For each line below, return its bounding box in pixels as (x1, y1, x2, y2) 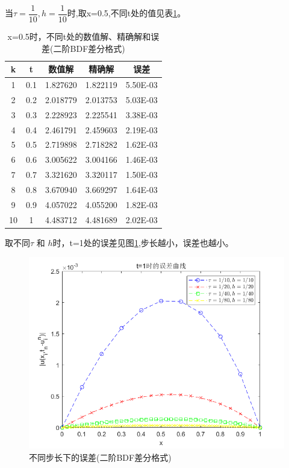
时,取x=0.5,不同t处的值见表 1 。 (67, 7, 186, 19)
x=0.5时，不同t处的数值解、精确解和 (7, 30, 151, 43)
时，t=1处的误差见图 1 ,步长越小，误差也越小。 (52, 236, 234, 248)
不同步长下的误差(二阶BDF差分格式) (29, 451, 172, 463)
